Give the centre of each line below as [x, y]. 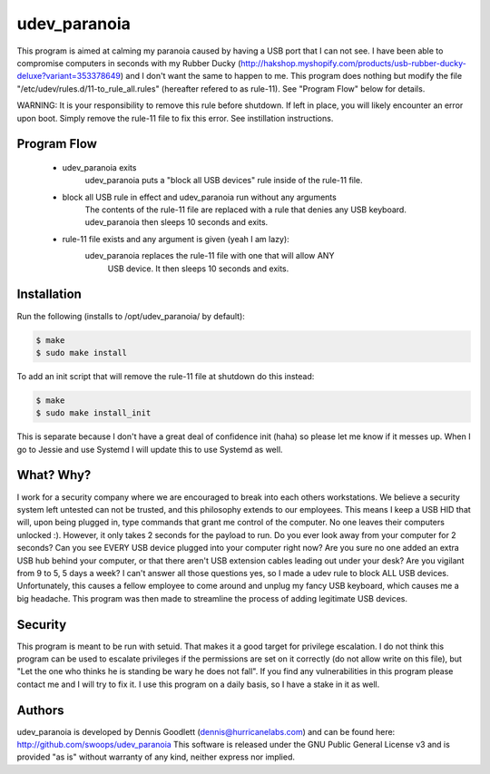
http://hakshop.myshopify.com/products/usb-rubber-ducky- [353, 63]
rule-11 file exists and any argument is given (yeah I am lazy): [176, 239]
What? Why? [54, 475]
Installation [49, 294]
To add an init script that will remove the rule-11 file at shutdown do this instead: [166, 376]
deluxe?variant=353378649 [69, 76]
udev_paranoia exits [99, 167]
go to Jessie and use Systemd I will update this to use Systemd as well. [150, 449]
